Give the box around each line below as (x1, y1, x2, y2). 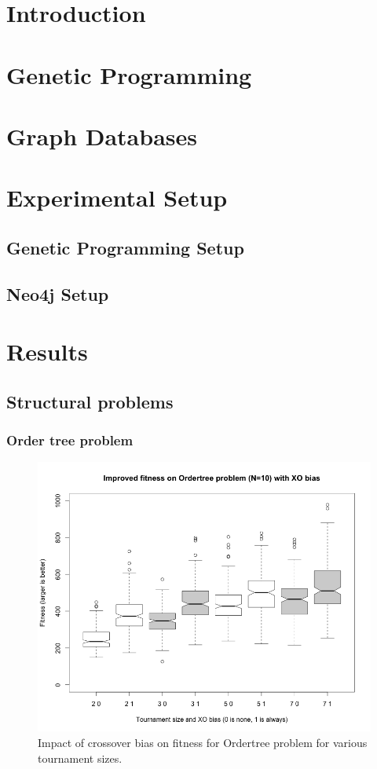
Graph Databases (6, 119, 197, 152)
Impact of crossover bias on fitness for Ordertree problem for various (38, 734, 368, 750)
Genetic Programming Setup (6, 235, 244, 259)
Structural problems (6, 389, 174, 413)
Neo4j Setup (6, 281, 109, 306)
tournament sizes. (38, 749, 123, 766)
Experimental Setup (6, 181, 228, 214)
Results (6, 335, 88, 368)
